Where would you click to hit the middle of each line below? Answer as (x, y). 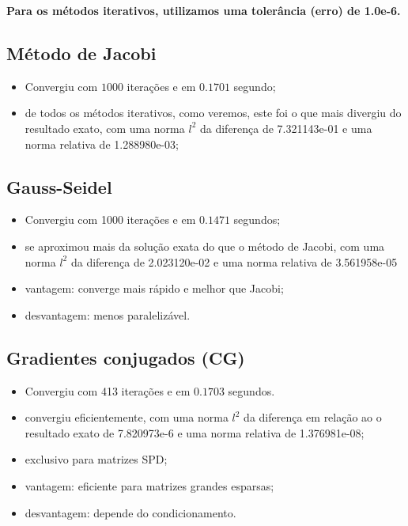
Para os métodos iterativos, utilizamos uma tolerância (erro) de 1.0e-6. (204, 10)
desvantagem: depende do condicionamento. (130, 512)
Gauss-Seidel (59, 186)
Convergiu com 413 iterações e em (108, 390)
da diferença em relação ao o (313, 417)
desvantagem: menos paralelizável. (108, 314)
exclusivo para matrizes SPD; (96, 459)
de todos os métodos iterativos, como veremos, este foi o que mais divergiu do (213, 113)
